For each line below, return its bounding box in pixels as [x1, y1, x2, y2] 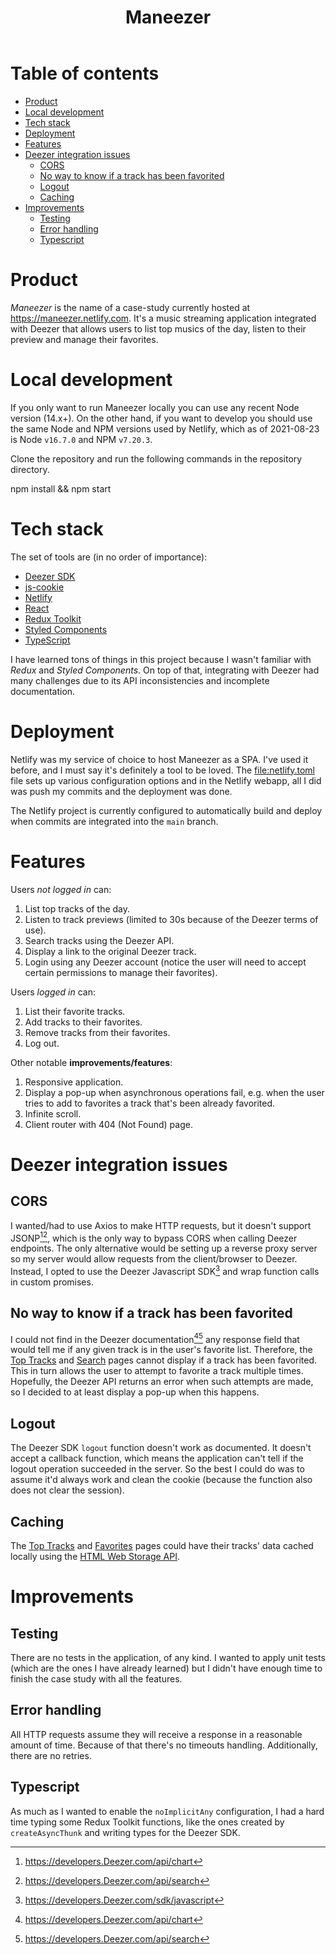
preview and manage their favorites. [10, 333, 159, 345]
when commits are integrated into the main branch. [10, 815, 219, 827]
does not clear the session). [10, 1484, 125, 1496]
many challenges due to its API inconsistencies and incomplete [10, 674, 270, 686]
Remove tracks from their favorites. [24, 1026, 171, 1038]
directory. [10, 463, 50, 475]
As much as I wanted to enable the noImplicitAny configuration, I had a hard [10, 1805, 325, 1817]
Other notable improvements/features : [10, 1056, 173, 1068]
